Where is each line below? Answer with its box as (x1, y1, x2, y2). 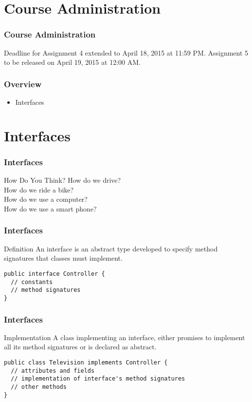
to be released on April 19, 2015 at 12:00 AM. (4, 57, 141, 67)
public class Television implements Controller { (4, 359, 168, 366)
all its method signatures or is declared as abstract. (4, 342, 157, 352)
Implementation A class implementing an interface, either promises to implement (4, 332, 245, 342)
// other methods (11, 383, 67, 390)
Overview (4, 77, 42, 90)
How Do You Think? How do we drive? (4, 175, 121, 185)
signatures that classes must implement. (4, 253, 123, 263)
